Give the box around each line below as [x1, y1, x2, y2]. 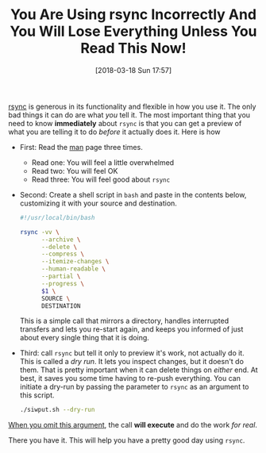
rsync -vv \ [19, 228, 60, 236]
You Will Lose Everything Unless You [10, 22, 257, 40]
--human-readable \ [40, 265, 106, 273]
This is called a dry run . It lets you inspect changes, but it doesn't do [19, 357, 245, 367]
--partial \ [40, 272, 81, 281]
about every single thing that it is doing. [19, 333, 149, 343]
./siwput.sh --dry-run [19, 406, 95, 414]
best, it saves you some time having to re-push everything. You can [19, 374, 241, 383]
